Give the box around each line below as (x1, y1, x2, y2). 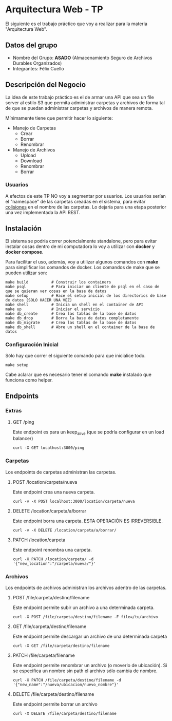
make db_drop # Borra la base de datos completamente (5, 315, 139, 320)
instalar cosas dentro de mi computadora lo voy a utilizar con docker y (5, 243, 155, 250)
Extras (5, 407, 22, 414)
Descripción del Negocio (5, 81, 86, 89)
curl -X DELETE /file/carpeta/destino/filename (12, 711, 117, 716)
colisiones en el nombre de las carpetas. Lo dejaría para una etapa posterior (5, 204, 167, 210)
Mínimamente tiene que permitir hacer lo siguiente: (5, 115, 113, 121)
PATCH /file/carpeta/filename (12, 652, 75, 658)
